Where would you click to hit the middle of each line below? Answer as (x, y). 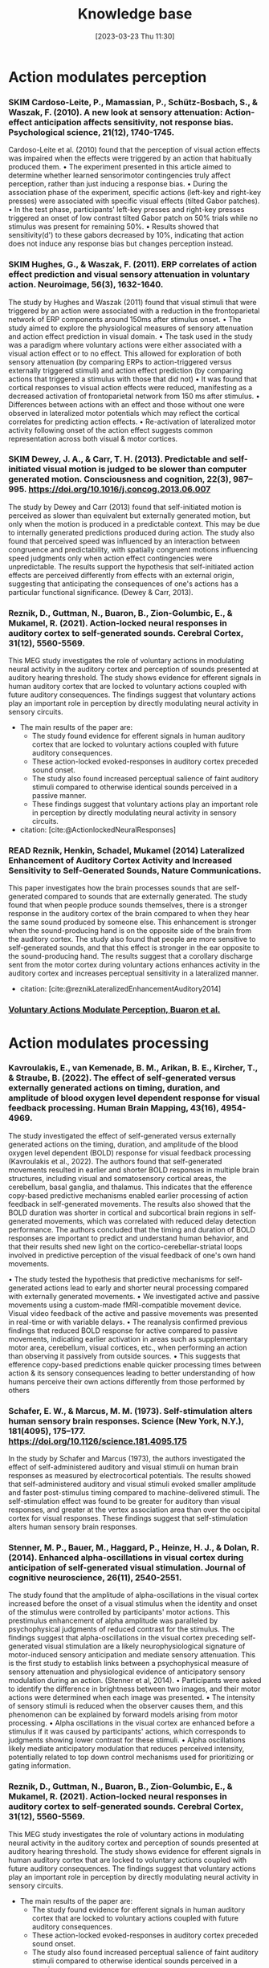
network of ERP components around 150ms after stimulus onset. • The (125, 319)
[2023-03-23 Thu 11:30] (135, 36)
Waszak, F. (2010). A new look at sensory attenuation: (116, 112)
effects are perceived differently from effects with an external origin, (121, 575)
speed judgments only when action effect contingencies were (110, 558)
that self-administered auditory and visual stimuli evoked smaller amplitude (132, 1484)
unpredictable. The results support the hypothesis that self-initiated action (131, 566)
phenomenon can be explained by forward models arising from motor (123, 1714)
